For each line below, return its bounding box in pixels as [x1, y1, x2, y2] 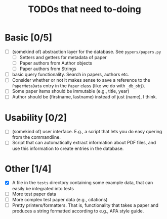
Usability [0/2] [5, 112, 67, 123]
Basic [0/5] [5, 32, 53, 43]
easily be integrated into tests [12, 185, 74, 191]
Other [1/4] [5, 163, 52, 175]
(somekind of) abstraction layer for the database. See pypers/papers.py [12, 48, 161, 54]
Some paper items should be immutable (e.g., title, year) [12, 88, 130, 94]
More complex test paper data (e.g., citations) [12, 196, 108, 202]
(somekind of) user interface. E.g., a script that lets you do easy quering [12, 129, 162, 135]
